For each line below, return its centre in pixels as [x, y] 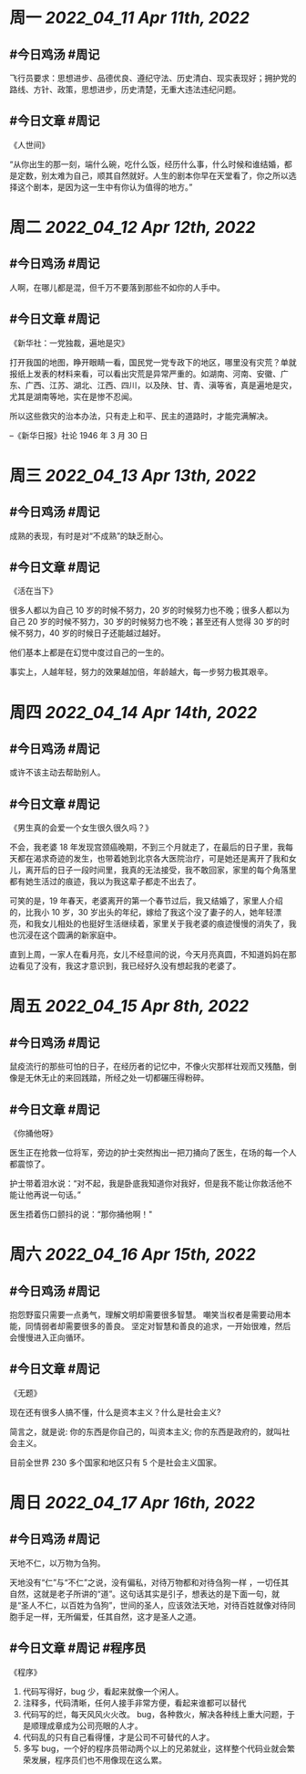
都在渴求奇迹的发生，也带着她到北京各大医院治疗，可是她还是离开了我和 [153, 859]
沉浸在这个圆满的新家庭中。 [69, 935]
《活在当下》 [33, 591]
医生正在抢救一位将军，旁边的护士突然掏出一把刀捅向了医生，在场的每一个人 [153, 1153]
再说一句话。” [57, 1195]
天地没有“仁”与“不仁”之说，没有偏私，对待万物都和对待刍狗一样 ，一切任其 [149, 1582]
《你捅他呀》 [33, 1134]
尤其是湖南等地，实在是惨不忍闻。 [73, 396]
